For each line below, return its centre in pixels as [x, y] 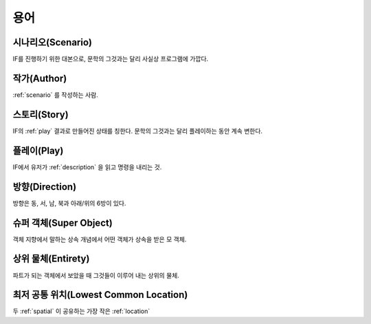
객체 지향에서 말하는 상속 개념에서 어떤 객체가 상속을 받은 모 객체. [100, 239]
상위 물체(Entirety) [51, 259]
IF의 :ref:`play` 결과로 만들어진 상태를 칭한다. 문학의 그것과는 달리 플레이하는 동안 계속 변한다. [138, 131]
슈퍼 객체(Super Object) [63, 223]
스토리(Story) [41, 115]
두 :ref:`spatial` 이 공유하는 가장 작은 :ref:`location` [81, 311]
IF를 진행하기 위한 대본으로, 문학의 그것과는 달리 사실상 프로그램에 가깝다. [111, 59]
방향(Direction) [45, 187]
